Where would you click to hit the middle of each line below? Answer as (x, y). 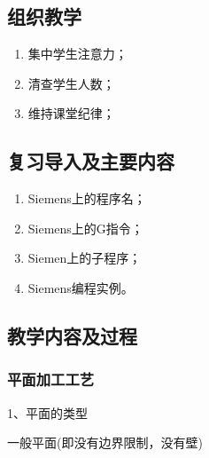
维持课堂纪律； (71, 113)
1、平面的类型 (47, 412)
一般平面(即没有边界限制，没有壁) (105, 442)
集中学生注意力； (77, 54)
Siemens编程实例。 (81, 287)
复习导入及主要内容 (91, 161)
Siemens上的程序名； (87, 198)
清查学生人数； (71, 83)
